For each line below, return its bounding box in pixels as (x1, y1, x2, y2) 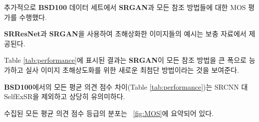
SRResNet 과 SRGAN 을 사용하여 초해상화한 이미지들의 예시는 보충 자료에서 (4, 28, 247, 39)
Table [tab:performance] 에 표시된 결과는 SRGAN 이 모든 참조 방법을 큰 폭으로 (4, 55, 247, 65)
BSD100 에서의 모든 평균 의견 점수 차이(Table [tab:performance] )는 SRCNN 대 (4, 81, 248, 92)
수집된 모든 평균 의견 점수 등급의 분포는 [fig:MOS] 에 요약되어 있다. (4, 108, 214, 118)
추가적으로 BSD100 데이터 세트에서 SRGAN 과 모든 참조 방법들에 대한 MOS (4, 2, 246, 12)
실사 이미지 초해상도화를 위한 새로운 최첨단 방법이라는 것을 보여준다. (25, 64, 239, 75)
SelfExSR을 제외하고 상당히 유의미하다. (4, 91, 125, 102)
